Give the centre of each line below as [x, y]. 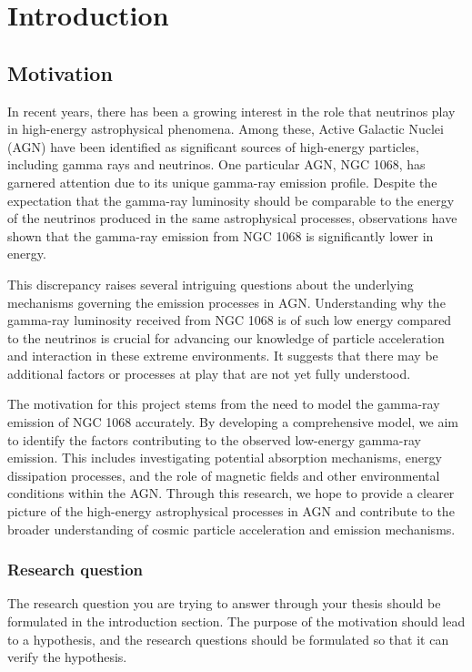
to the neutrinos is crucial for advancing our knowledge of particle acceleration [226, 337]
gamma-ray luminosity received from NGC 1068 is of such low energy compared [230, 320]
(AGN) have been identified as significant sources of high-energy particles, [213, 146]
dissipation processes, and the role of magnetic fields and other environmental [224, 475]
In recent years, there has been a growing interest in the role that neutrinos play [231, 111]
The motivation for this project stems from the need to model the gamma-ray [224, 404]
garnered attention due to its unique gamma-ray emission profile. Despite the [222, 182]
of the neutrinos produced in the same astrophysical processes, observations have [232, 218]
